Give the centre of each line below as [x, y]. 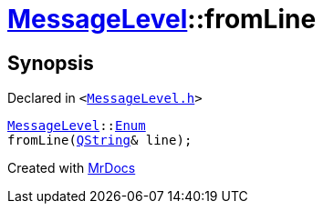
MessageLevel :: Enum [77, 126]
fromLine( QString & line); [100, 141]
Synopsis [51, 63]
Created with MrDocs [72, 168]
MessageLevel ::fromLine [162, 19]
